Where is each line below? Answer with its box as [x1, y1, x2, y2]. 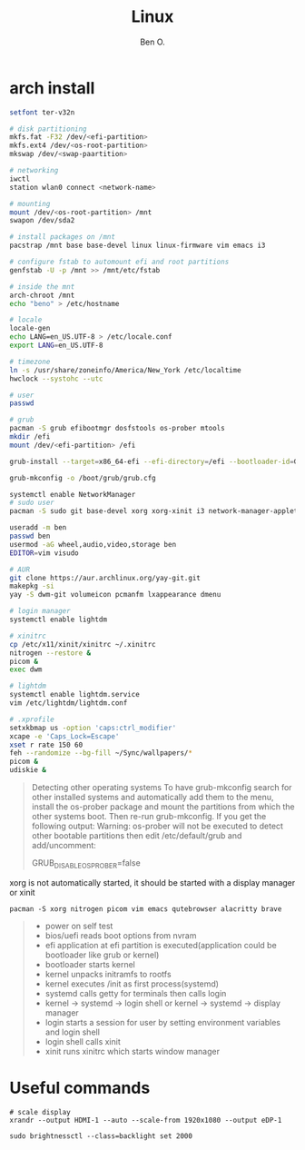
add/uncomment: [31, 840, 97, 851]
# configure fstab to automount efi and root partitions [9, 257, 230, 267]
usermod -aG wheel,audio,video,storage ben [9, 540, 177, 549]
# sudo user [9, 498, 54, 508]
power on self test [44, 920, 113, 931]
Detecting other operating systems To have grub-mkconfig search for [31, 782, 292, 793]
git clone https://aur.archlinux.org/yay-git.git [9, 573, 202, 582]
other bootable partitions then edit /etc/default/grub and [31, 830, 242, 841]
